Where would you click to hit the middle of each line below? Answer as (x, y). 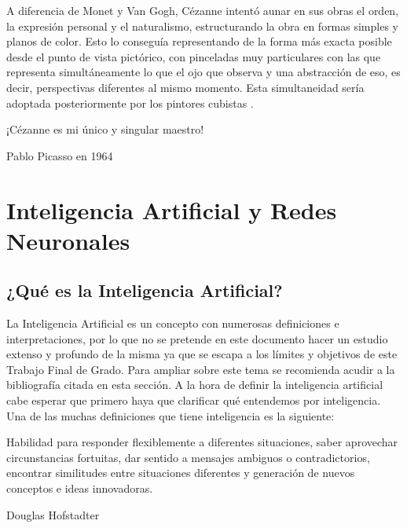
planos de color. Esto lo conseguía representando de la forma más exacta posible (199, 41)
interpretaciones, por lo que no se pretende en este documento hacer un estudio (197, 338)
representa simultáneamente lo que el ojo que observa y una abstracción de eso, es (203, 72)
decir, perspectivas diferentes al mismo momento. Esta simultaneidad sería (185, 87)
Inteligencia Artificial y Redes (172, 209)
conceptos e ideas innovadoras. (80, 488)
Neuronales (68, 240)
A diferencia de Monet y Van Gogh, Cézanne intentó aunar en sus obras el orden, (203, 10)
